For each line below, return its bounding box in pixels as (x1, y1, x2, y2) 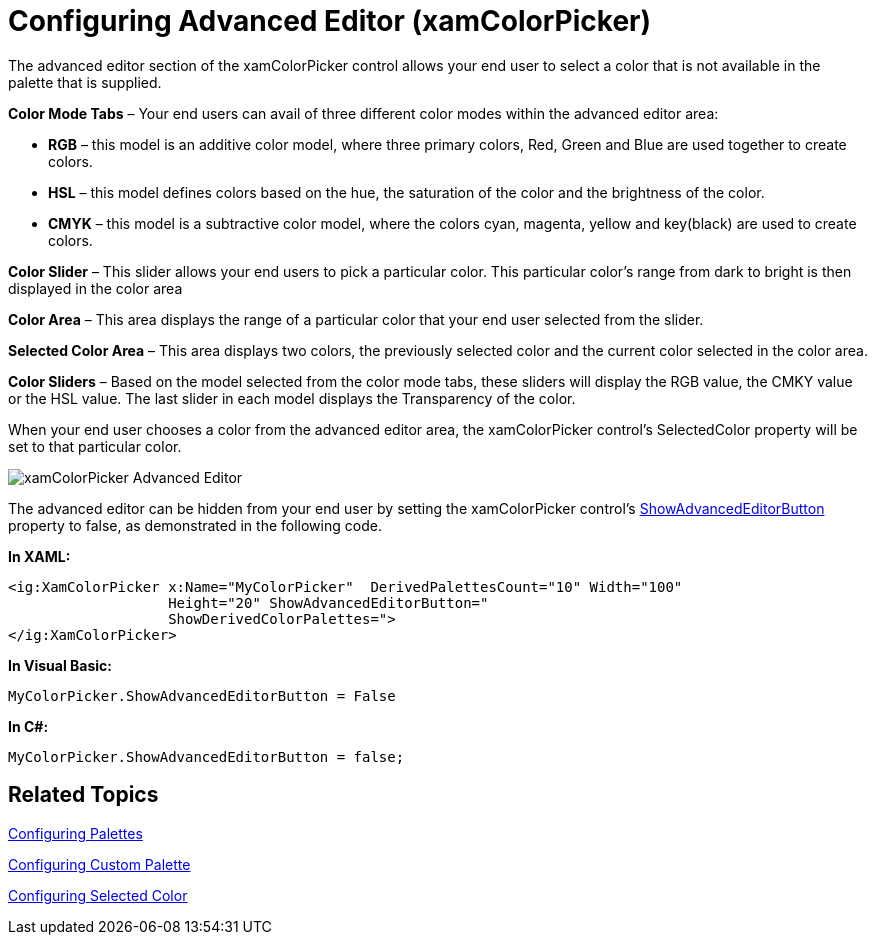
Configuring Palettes (8, 824, 143, 842)
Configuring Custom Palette (8, 855, 191, 873)
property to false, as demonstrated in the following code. (8, 516, 382, 534)
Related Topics (8, 782, 159, 808)
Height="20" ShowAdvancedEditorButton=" (168, 594, 489, 611)
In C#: (8, 717, 49, 735)
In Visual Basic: (8, 656, 112, 674)
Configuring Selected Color (8, 886, 188, 904)
